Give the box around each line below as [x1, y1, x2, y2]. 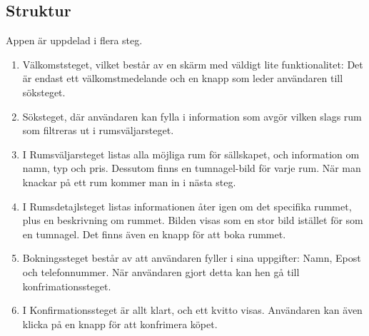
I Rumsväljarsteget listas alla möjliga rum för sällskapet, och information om [22, 146, 360, 161]
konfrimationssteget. [22, 278, 111, 293]
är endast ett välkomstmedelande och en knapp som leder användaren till [22, 71, 343, 86]
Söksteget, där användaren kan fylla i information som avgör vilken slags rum [22, 108, 362, 123]
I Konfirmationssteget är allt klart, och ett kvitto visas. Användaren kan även [22, 302, 363, 317]
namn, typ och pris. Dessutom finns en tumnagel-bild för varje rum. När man [22, 161, 361, 175]
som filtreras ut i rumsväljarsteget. [22, 123, 174, 138]
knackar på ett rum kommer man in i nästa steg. [22, 174, 236, 189]
